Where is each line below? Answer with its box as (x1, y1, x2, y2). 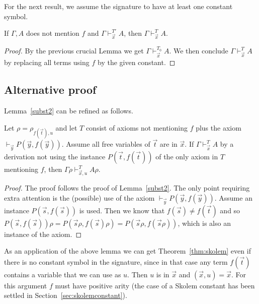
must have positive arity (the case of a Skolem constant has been (55, 280, 255, 290)
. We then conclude (169, 45, 228, 56)
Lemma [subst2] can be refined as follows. (4, 105, 133, 116)
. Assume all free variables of (61, 139, 150, 149)
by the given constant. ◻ (98, 57, 176, 68)
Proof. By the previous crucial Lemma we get (4, 45, 144, 56)
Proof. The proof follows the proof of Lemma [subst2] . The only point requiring (4, 183, 250, 193)
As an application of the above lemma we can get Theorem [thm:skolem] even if (4, 246, 251, 256)
